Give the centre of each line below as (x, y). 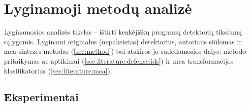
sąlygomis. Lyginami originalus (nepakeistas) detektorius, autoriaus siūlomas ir (123, 41)
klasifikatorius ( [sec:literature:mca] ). (58, 70)
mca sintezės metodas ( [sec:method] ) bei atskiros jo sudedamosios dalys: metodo (125, 51)
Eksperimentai (41, 97)
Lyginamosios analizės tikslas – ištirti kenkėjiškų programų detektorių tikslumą (123, 32)
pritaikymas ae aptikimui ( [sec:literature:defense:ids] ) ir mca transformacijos (119, 60)
